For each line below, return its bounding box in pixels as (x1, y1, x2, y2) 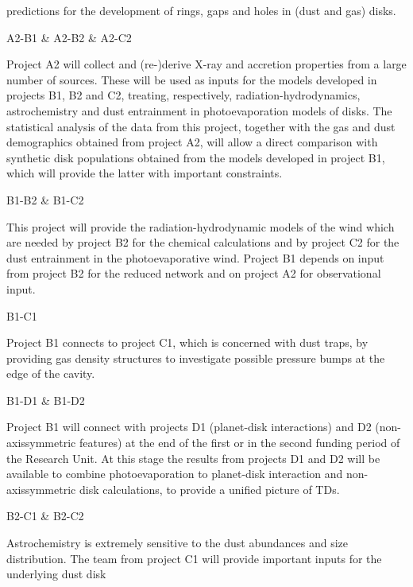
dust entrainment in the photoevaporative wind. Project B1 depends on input (6, 249, 384, 266)
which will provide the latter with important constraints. (6, 165, 283, 181)
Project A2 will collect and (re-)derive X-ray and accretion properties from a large (6, 56, 407, 72)
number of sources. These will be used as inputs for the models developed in (6, 71, 377, 87)
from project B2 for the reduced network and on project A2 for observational (6, 265, 381, 282)
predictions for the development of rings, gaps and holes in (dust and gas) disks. (6, 2, 396, 18)
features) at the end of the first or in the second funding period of (79, 434, 400, 451)
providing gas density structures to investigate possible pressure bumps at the (6, 349, 385, 366)
